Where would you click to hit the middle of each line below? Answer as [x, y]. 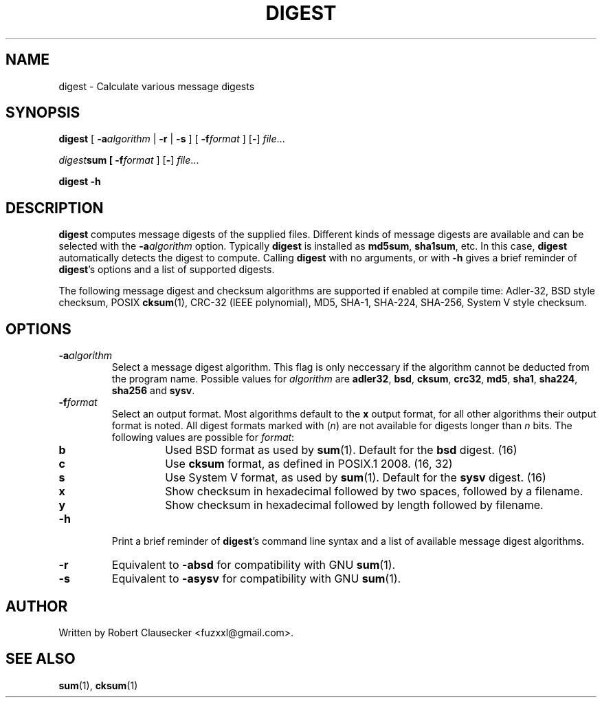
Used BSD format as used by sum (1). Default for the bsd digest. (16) [341, 450]
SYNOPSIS [43, 113]
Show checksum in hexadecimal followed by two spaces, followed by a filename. [374, 491]
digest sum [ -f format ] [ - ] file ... [129, 160]
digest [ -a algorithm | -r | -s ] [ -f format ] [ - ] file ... [172, 139]
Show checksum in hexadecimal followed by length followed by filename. [354, 505]
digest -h [80, 182]
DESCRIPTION [55, 208]
